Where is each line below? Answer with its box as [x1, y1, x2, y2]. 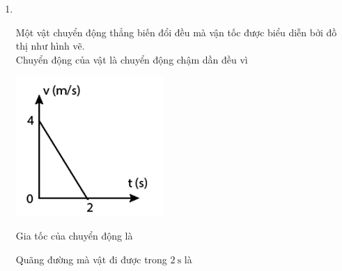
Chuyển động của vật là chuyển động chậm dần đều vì [15, 52, 248, 66]
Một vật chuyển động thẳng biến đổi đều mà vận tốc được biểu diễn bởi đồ [15, 24, 337, 39]
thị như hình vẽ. [15, 38, 85, 53]
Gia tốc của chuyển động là [15, 228, 133, 242]
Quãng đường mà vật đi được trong [15, 251, 167, 266]
